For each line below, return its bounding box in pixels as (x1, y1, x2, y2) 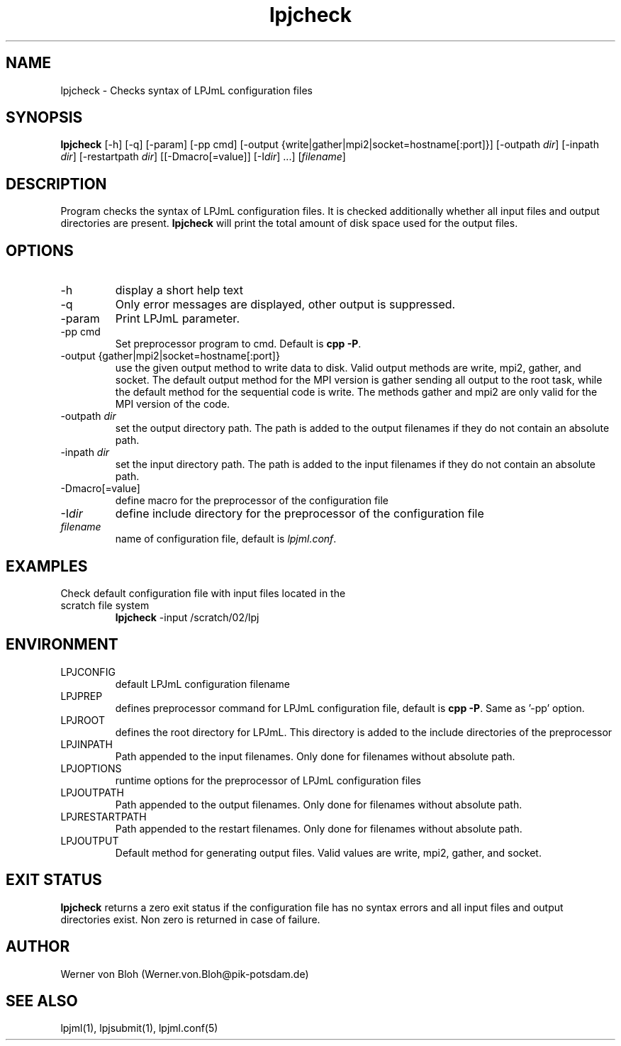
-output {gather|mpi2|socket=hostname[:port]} (60, 350, 280, 362)
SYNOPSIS (6, 109, 83, 127)
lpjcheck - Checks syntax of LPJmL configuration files (60, 84, 313, 96)
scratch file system (60, 599, 150, 611)
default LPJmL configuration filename (115, 677, 290, 690)
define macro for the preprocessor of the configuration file (115, 494, 389, 507)
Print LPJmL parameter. (115, 311, 240, 326)
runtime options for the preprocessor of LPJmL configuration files (115, 774, 421, 786)
